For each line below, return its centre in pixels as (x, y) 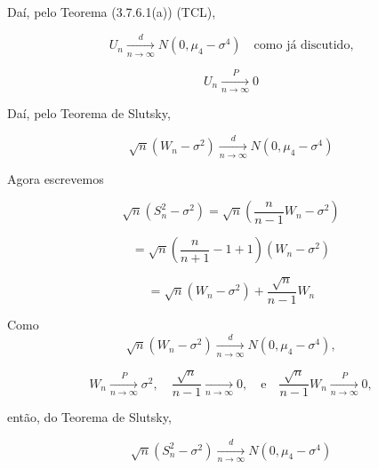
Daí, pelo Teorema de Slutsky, (89, 112)
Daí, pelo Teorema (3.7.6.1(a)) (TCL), (112, 12)
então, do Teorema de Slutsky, (89, 417)
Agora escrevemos (56, 178)
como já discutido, (304, 46)
